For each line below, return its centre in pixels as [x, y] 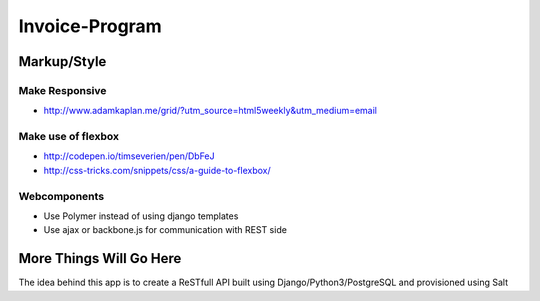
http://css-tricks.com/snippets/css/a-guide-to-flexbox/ [157, 170]
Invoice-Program [90, 26]
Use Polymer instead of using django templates [141, 216]
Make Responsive [62, 90]
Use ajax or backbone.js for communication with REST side [165, 230]
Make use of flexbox [69, 137]
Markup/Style [62, 61]
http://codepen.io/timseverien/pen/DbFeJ [129, 156]
